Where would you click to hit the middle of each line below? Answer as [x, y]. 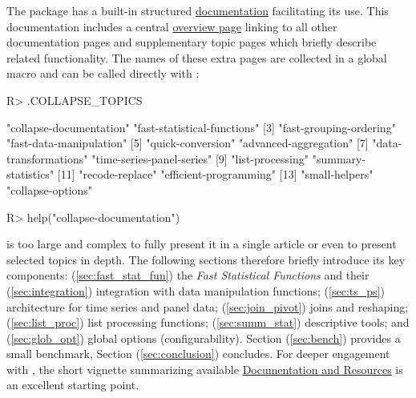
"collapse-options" [50, 189]
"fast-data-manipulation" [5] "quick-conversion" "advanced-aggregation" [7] [188, 143]
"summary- [339, 158]
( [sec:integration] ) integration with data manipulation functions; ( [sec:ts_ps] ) [196, 290]
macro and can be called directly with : [103, 73]
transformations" [47, 158]
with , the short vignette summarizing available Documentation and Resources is [205, 369]
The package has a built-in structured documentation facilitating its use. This [198, 10]
